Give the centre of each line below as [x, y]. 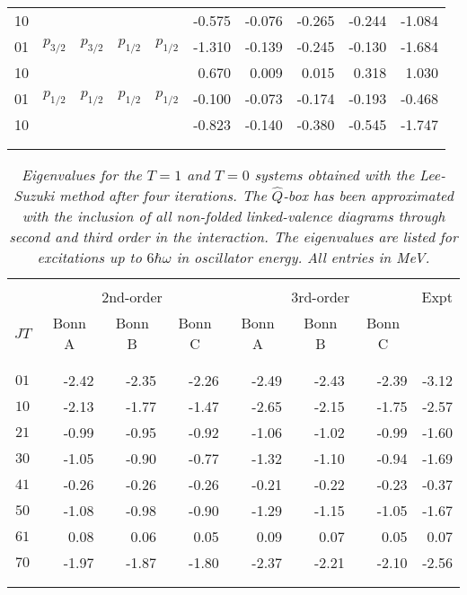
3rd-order [321, 297]
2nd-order [132, 297]
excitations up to [89, 257]
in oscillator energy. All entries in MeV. [303, 257]
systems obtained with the [335, 175]
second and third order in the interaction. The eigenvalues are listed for [233, 236]
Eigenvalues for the [82, 175]
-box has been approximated [368, 195]
